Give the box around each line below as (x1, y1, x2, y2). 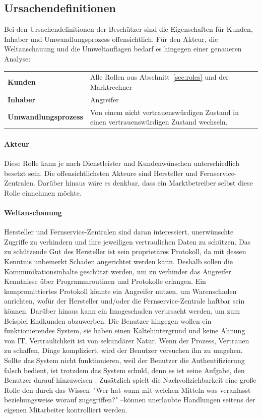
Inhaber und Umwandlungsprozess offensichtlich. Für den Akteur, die (4, 33, 218, 44)
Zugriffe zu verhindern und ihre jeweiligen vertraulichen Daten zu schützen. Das (4, 236, 251, 247)
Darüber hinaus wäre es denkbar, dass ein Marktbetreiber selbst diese (37, 177, 253, 188)
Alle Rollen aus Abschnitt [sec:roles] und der (90, 72, 229, 82)
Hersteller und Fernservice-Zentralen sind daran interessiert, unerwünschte (4, 226, 234, 237)
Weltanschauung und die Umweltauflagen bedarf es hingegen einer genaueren (4, 43, 242, 54)
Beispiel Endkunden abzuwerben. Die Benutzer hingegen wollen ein (4, 315, 212, 326)
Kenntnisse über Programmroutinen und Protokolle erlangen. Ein (4, 276, 206, 286)
